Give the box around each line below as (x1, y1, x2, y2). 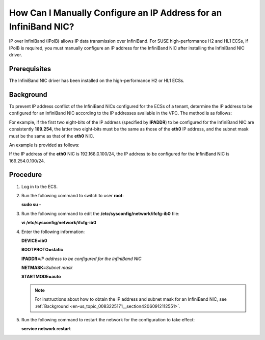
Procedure (9, 171, 42, 179)
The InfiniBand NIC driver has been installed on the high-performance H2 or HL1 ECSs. (9, 78, 185, 83)
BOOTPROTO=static (21, 247, 63, 253)
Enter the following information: (21, 229, 85, 235)
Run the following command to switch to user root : (21, 192, 124, 198)
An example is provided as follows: (9, 142, 79, 148)
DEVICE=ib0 (21, 237, 48, 243)
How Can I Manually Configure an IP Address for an (9, 7, 222, 18)
